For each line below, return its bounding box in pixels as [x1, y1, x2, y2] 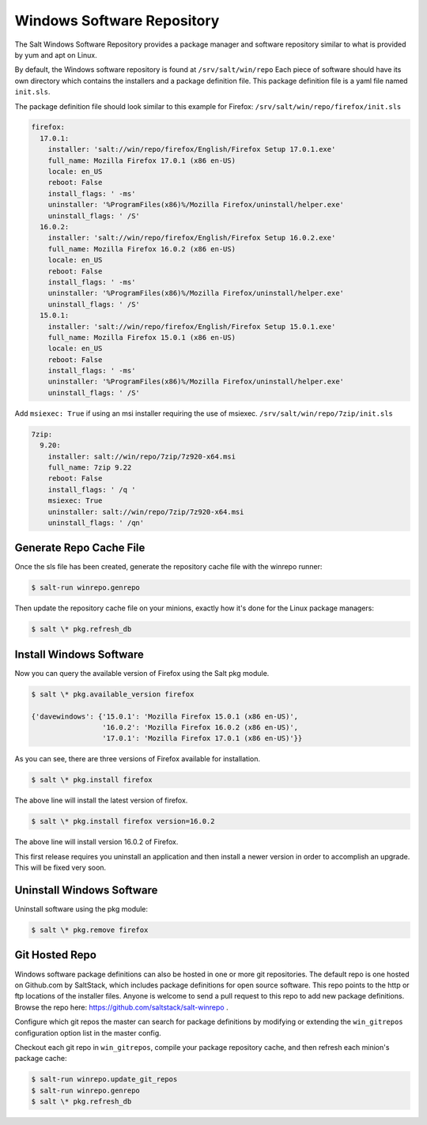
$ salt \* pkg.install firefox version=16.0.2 [31, 817, 215, 826]
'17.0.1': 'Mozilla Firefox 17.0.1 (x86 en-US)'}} [101, 734, 303, 743]
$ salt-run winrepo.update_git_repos [31, 1075, 178, 1084]
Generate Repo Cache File [14, 542, 145, 555]
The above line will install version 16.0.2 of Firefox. [14, 837, 179, 847]
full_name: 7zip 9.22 [47, 463, 132, 472]
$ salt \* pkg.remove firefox [31, 926, 149, 934]
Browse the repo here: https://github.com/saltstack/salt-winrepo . [14, 1002, 229, 1012]
